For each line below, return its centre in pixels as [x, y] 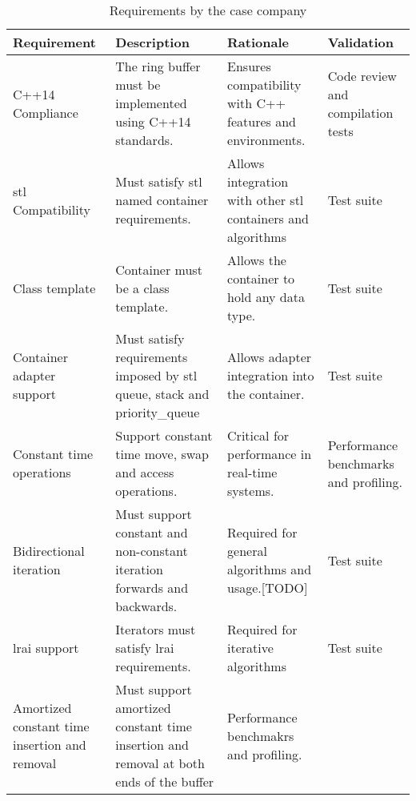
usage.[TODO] [268, 588]
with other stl [266, 200]
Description [152, 42]
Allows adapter [270, 357]
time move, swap [162, 454]
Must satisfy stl [159, 181]
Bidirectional [49, 551]
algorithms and [270, 569]
